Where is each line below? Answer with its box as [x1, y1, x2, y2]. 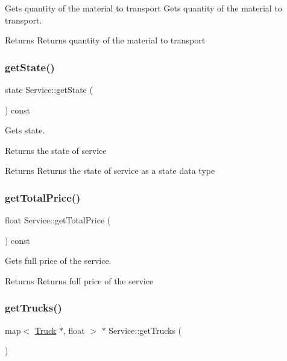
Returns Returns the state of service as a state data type [5, 164, 215, 177]
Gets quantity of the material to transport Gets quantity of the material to [5, 2, 282, 14]
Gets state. [5, 124, 45, 136]
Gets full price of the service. [5, 254, 112, 267]
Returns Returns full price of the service [5, 274, 154, 287]
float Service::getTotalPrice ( [5, 214, 111, 226]
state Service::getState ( [5, 83, 93, 95]
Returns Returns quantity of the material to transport [5, 34, 206, 46]
